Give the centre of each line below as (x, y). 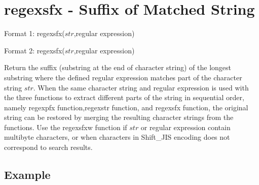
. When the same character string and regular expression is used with (141, 87)
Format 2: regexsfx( (34, 50)
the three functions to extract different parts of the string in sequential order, (124, 97)
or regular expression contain (186, 127)
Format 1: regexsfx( (34, 33)
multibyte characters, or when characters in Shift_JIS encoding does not (117, 137)
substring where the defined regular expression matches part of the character (123, 77)
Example (27, 175)
